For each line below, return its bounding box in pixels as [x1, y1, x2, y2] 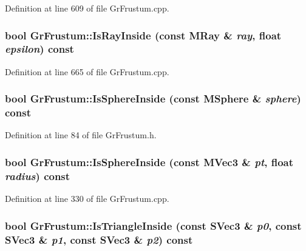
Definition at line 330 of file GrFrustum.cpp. [5, 192, 169, 205]
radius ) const [5, 168, 70, 183]
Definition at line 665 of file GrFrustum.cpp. [5, 65, 169, 78]
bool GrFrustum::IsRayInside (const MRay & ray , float [5, 27, 282, 42]
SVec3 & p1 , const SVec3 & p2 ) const [5, 232, 193, 247]
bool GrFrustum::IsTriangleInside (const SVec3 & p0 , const [5, 218, 302, 233]
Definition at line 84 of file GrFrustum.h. [5, 129, 157, 141]
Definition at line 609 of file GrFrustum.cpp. [5, 2, 169, 14]
